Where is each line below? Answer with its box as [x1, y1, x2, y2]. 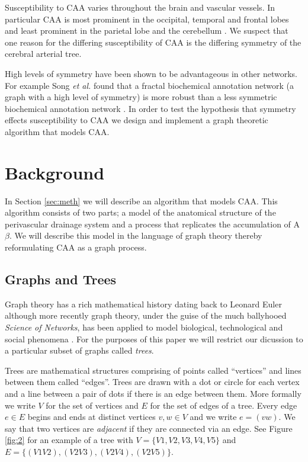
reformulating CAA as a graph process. [5, 241, 147, 254]
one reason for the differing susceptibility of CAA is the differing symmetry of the [5, 36, 301, 48]
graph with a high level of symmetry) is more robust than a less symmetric [5, 91, 277, 103]
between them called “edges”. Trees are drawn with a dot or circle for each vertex [5, 376, 300, 388]
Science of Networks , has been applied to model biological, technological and [5, 321, 283, 333]
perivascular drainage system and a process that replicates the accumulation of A [5, 217, 300, 230]
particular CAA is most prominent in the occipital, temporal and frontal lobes [5, 12, 289, 25]
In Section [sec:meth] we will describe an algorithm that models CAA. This [5, 194, 278, 207]
